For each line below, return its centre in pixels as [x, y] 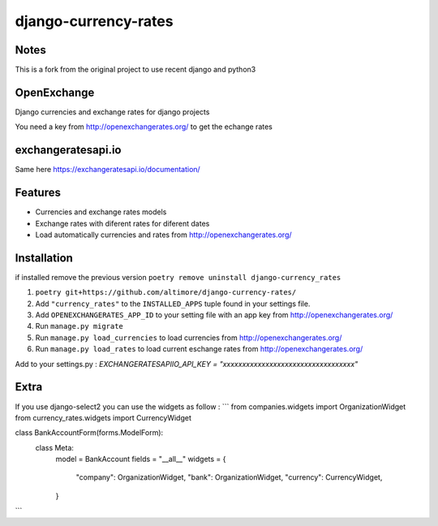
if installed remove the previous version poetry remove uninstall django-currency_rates [178, 277]
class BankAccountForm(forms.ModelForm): [89, 433]
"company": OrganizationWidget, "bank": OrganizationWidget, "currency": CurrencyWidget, [229, 477]
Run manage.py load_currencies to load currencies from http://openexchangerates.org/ [189, 338]
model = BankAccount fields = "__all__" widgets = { [141, 459]
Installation [44, 258]
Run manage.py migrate [79, 326]
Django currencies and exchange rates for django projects [112, 112]
